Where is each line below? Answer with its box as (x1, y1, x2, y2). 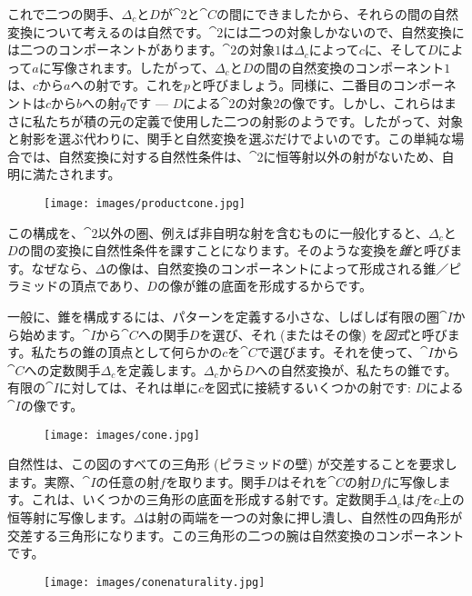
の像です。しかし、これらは (279, 93, 444, 112)
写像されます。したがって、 (51, 57, 215, 76)
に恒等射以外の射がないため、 (263, 146, 442, 165)
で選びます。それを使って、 (256, 343, 420, 362)
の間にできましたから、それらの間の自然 (216, 5, 458, 23)
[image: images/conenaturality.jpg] (44, 575, 266, 589)
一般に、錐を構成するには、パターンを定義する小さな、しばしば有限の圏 (7, 306, 439, 325)
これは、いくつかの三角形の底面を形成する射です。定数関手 (31, 490, 387, 509)
